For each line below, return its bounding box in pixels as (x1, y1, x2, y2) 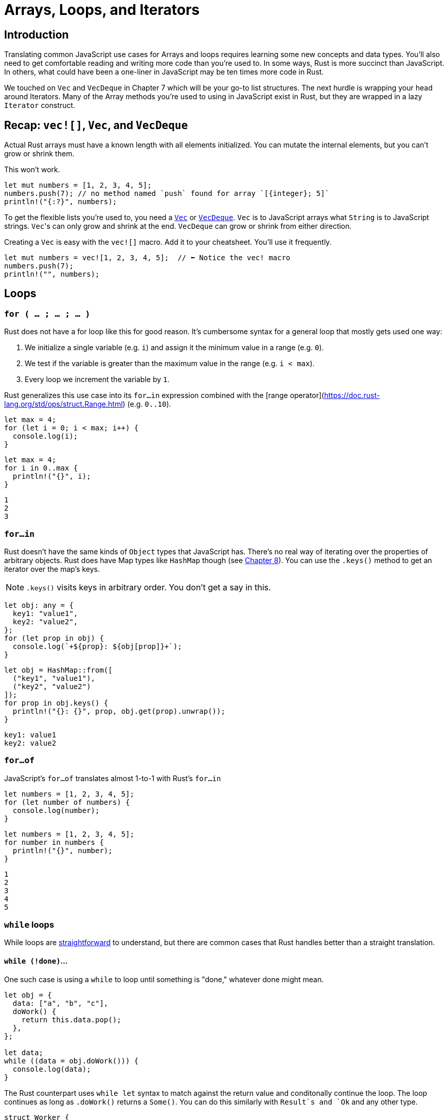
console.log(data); (12, 1064, 91, 1073)
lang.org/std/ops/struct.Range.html (4, 400, 123, 409)
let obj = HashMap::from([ (4, 665, 113, 674)
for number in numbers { (4, 838, 104, 846)
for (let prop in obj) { (4, 634, 104, 642)
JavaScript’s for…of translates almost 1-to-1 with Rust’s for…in (4, 773, 221, 783)
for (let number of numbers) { (4, 798, 130, 806)
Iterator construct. (4, 101, 76, 110)
